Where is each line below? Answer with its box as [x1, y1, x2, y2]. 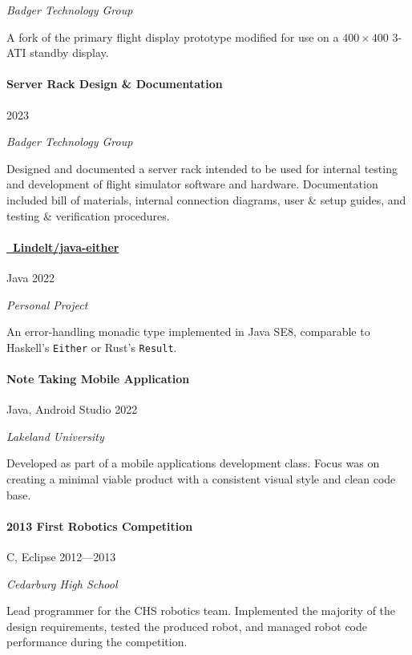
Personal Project [6, 296, 88, 313]
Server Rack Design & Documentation [6, 75, 223, 92]
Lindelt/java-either [13, 238, 119, 255]
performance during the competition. [6, 633, 188, 650]
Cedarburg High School [6, 575, 118, 592]
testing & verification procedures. [6, 207, 170, 224]
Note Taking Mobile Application [6, 370, 190, 386]
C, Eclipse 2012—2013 [6, 548, 116, 564]
